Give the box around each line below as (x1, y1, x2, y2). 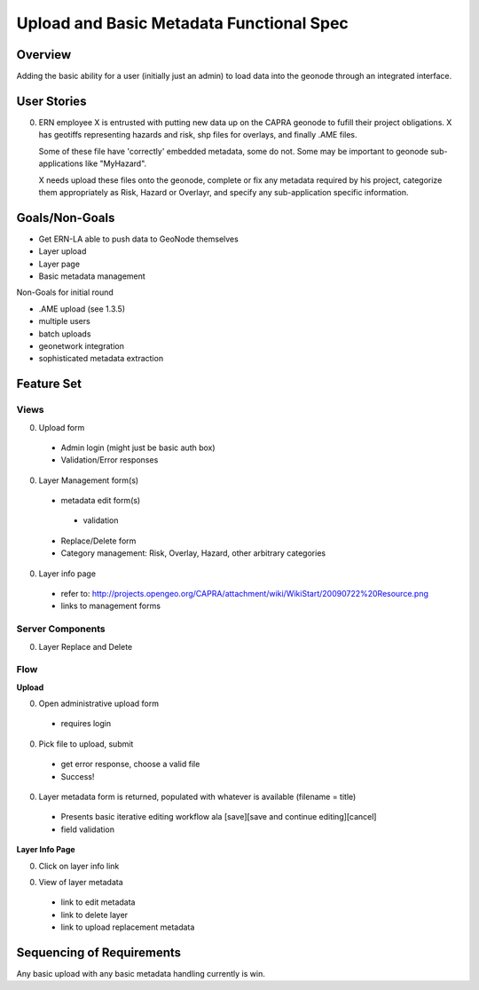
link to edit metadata (60, 897, 136, 907)
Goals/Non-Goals (16, 210, 115, 226)
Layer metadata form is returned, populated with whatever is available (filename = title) (38, 791, 357, 803)
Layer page (38, 258, 80, 269)
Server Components (16, 622, 106, 635)
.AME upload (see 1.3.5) (38, 303, 126, 314)
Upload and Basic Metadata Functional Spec (16, 13, 349, 33)
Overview (16, 47, 72, 62)
